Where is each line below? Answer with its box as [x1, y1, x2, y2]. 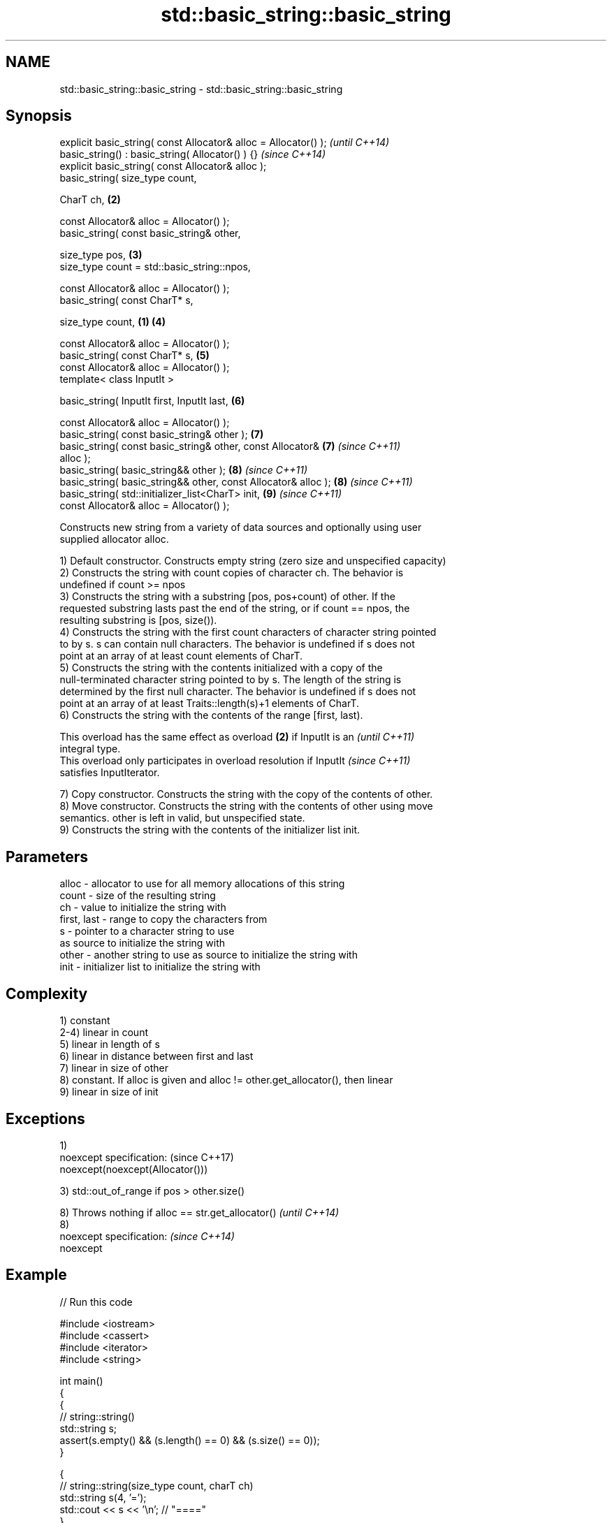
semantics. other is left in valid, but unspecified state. [59, 812, 305, 824]
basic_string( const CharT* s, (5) [59, 349, 210, 362]
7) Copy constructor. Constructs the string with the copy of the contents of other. [59, 788, 433, 801]
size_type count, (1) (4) [59, 316, 166, 328]
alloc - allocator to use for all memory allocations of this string [59, 877, 345, 890]
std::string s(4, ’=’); [59, 1491, 147, 1503]
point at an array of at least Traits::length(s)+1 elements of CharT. [59, 697, 359, 710]
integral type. [59, 743, 121, 755]
